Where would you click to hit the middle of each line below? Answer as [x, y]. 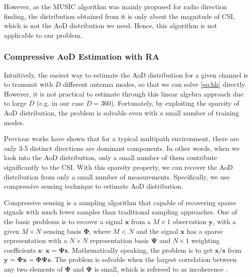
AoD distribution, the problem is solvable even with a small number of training [122, 112]
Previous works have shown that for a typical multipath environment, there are [122, 138]
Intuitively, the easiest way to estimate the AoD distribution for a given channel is [126, 74]
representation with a [36, 240]
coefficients [20, 250]
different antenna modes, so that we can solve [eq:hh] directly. [155, 84]
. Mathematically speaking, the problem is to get [140, 250]
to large [15, 103]
